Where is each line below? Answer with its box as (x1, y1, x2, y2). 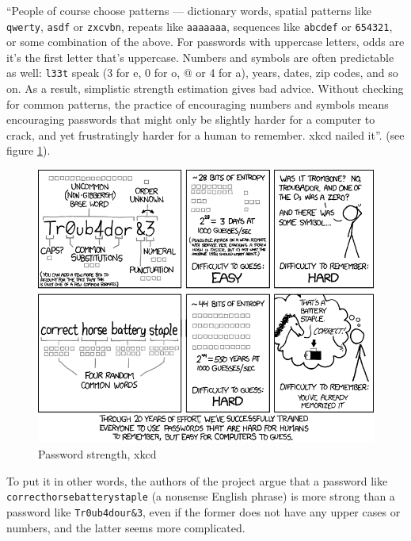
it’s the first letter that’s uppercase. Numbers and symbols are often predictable (6, 48, 394, 65)
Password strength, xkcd (38, 446, 157, 462)
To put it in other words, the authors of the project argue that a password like (6, 472, 388, 489)
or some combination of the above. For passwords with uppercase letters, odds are (6, 33, 405, 50)
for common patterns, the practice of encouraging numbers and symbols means (6, 95, 389, 112)
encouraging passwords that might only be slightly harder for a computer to (6, 111, 375, 128)
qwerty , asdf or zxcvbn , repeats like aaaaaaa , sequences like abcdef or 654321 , (6, 17, 393, 34)
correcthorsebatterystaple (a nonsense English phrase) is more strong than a (6, 488, 395, 505)
